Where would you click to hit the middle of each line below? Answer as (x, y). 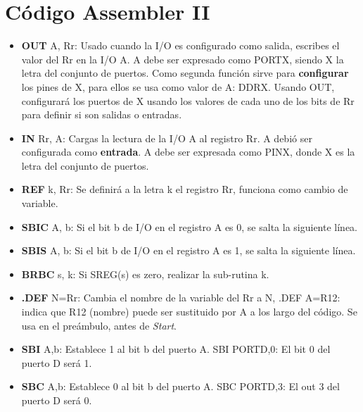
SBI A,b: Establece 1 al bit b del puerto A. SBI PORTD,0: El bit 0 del (176, 349)
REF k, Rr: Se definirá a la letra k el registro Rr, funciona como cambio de (185, 189)
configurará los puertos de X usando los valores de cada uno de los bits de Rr (188, 100)
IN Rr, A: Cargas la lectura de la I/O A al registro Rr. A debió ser (167, 138)
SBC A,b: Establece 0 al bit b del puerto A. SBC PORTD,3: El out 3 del (180, 386)
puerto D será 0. (57, 400)
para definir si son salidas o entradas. (102, 114)
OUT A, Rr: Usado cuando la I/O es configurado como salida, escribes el (180, 45)
